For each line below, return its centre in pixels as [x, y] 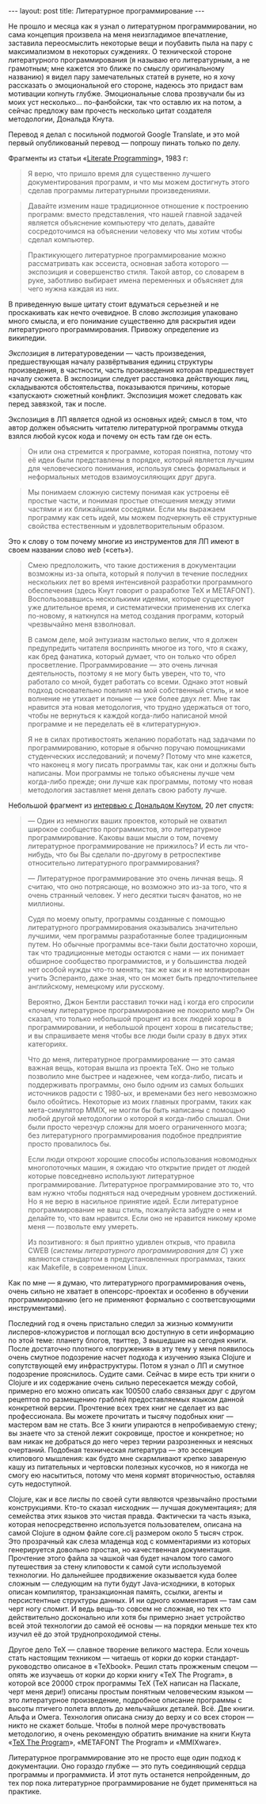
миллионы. [46, 904]
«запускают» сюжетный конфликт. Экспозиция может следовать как [125, 395]
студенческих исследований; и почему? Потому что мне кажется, [140, 756]
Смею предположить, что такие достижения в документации [131, 565]
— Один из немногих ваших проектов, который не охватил [127, 821]
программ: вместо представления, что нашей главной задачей [135, 214]
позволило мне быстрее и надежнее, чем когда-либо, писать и [135, 1076]
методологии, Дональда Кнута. [61, 119]
